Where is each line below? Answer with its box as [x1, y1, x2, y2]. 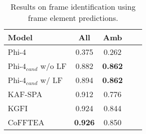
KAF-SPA [8, 88, 42, 100]
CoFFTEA [8, 117, 44, 128]
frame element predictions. [28, 12, 118, 23]
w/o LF [40, 60, 67, 71]
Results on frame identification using [10, 1, 136, 12]
